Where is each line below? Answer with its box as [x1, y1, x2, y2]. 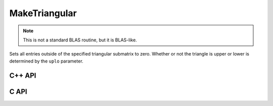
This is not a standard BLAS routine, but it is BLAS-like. [23, 37, 138, 43]
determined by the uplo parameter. [9, 58, 83, 64]
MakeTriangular [9, 8, 77, 19]
